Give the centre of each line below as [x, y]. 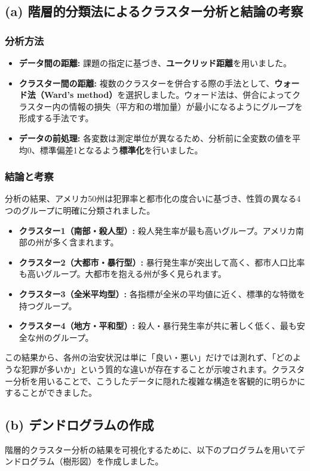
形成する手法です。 [56, 118]
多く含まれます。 [85, 242]
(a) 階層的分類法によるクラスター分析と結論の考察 [154, 11]
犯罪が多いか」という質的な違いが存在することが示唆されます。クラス [159, 369]
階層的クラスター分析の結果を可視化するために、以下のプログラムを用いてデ [155, 449]
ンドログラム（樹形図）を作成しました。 [84, 461]
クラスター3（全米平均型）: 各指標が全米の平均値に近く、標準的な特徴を [162, 293]
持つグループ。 [48, 305]
